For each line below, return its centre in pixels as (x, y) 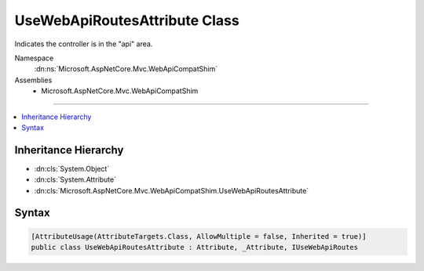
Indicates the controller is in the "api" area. (84, 44)
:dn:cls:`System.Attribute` (75, 179)
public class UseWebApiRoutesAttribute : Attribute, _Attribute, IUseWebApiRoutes (195, 247)
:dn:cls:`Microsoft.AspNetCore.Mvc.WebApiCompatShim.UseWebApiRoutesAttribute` (172, 190)
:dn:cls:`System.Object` (72, 168)
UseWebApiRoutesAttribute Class (127, 20)
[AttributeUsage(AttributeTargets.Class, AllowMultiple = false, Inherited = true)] (199, 236)
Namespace (34, 58)
